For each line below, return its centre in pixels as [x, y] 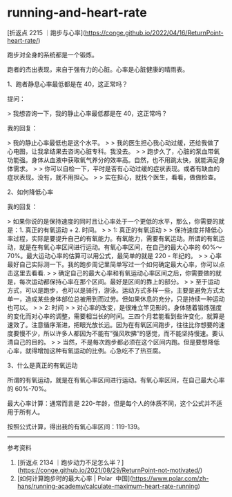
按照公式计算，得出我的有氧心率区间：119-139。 [75, 427]
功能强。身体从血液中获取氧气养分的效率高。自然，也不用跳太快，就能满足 [113, 159]
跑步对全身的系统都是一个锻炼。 [52, 55]
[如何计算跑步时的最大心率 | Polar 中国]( [75, 478]
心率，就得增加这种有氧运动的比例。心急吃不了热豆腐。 [86, 351]
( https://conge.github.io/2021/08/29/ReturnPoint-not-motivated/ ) [110, 470]
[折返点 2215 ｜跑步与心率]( [46, 32]
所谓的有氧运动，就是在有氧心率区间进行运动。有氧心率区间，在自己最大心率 [116, 380]
